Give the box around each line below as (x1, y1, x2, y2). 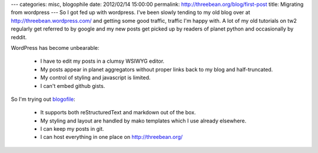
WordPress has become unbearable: (11, 44, 100, 51)
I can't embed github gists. (40, 82, 105, 89)
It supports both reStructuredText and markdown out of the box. (40, 109, 196, 116)
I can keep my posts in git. (40, 125, 104, 132)
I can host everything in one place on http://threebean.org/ (40, 134, 183, 141)
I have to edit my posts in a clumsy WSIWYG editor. (40, 57, 165, 64)
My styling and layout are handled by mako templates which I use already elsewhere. (40, 117, 247, 124)
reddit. (11, 33, 27, 40)
